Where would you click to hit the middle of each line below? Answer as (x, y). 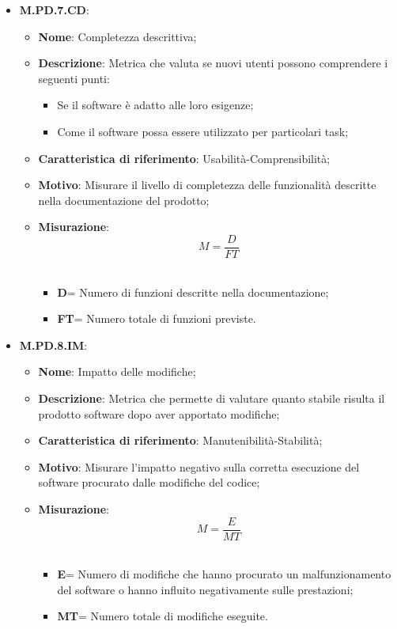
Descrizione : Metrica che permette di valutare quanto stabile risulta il (212, 398)
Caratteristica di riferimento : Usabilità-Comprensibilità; (184, 158)
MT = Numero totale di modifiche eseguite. (163, 616)
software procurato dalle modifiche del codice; (149, 482)
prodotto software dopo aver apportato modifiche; (159, 413)
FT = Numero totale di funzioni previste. (157, 318)
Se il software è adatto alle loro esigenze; (155, 105)
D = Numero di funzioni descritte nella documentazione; (193, 292)
